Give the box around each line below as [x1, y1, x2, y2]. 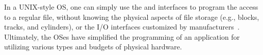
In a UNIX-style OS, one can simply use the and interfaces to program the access [4, 2, 258, 12]
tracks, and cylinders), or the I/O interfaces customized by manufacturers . [4, 21, 240, 32]
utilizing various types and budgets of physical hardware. [4, 41, 182, 52]
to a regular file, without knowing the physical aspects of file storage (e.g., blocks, [4, 11, 259, 22]
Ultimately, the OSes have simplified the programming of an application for [4, 31, 240, 42]
